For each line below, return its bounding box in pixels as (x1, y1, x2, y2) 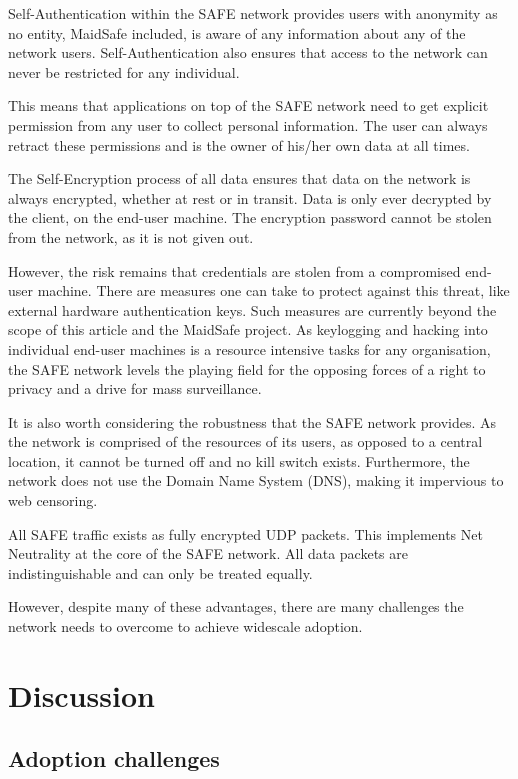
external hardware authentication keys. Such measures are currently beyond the (8, 299, 497, 320)
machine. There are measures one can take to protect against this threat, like (37, 280, 510, 301)
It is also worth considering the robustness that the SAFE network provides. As (8, 411, 497, 432)
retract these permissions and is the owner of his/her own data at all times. (8, 134, 470, 155)
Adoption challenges (8, 743, 220, 774)
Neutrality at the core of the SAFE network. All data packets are (8, 543, 408, 564)
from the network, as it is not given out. (8, 226, 254, 247)
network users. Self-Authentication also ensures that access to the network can (8, 42, 488, 63)
